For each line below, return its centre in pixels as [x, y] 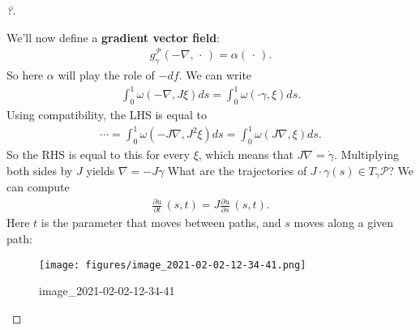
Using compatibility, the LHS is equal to [107, 115]
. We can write [215, 75]
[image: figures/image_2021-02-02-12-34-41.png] [173, 265]
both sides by [40, 170]
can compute [38, 186]
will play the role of [106, 75]
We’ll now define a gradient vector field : [114, 37]
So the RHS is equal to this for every [98, 154]
